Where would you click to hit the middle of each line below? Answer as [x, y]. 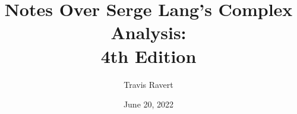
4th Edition [148, 56]
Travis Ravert [148, 84]
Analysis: [148, 32]
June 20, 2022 [148, 104]
